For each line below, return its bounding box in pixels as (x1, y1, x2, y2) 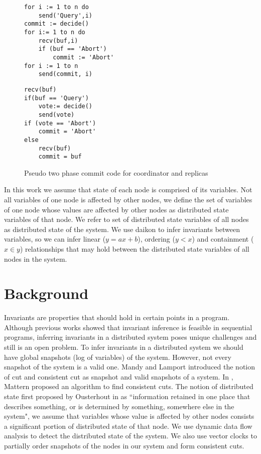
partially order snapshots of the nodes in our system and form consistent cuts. (4, 440, 244, 450)
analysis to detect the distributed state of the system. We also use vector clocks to (4, 430, 257, 441)
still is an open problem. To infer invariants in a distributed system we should (4, 342, 243, 352)
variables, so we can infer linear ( (4, 234, 106, 244)
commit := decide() (24, 20, 89, 28)
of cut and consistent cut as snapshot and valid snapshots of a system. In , (4, 371, 233, 382)
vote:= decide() (38, 103, 93, 110)
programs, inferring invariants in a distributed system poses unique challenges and (4, 332, 257, 342)
